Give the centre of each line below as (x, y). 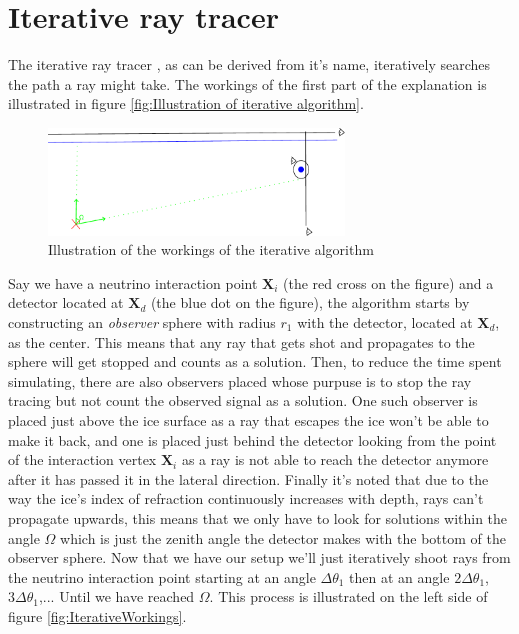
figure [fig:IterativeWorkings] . (97, 615)
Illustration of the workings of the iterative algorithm (211, 249)
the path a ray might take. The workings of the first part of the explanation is (247, 83)
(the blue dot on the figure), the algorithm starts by (310, 302)
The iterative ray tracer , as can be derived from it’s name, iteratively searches (249, 64)
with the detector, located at (385, 322)
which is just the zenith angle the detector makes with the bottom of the (283, 537)
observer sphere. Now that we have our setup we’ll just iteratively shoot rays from (259, 557)
